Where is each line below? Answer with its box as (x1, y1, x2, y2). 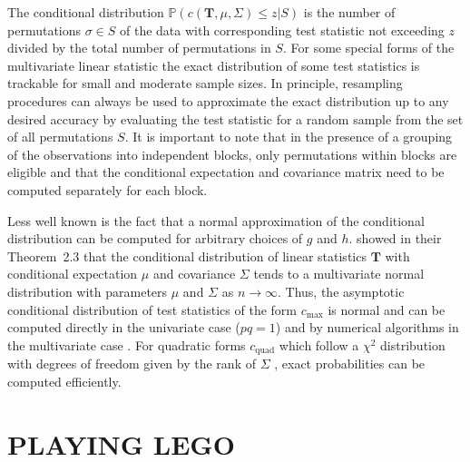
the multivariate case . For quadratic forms (7, 335, 246, 354)
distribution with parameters (7, 281, 168, 300)
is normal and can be (328, 300, 446, 319)
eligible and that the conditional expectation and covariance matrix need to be (7, 162, 445, 182)
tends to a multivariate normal (253, 264, 425, 283)
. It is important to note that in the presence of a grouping (124, 127, 453, 146)
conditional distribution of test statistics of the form (7, 300, 297, 319)
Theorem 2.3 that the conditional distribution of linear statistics (7, 246, 367, 265)
